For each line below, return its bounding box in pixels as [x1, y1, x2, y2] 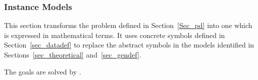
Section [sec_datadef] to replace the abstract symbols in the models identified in [4, 39, 254, 50]
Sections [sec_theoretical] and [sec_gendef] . [4, 49, 141, 59]
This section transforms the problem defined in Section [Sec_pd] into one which [4, 20, 252, 30]
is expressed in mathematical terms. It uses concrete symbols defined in [4, 29, 225, 40]
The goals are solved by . [4, 66, 81, 76]
